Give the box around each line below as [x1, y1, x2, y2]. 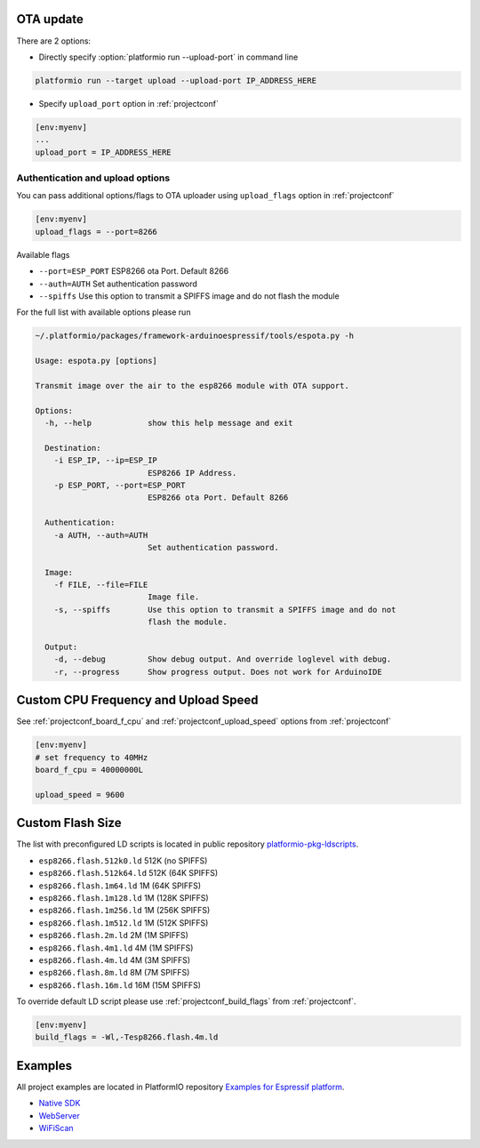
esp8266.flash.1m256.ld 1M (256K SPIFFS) [38, 905, 211, 916]
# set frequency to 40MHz [35, 752, 148, 762]
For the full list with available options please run [16, 307, 191, 317]
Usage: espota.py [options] [35, 356, 157, 366]
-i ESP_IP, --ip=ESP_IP [53, 455, 157, 466]
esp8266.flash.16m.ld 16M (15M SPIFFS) [38, 979, 202, 991]
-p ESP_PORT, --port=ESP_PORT [53, 480, 186, 490]
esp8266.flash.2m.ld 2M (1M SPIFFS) [38, 930, 188, 941]
